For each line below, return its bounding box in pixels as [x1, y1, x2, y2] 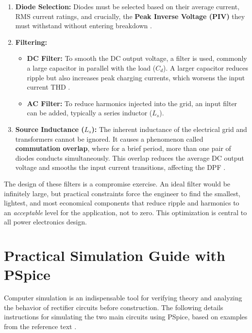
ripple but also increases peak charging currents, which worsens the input [27, 72, 245, 82]
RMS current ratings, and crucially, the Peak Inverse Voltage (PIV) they [15, 11, 245, 21]
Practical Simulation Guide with [4, 245, 225, 265]
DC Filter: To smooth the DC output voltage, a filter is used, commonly [27, 53, 247, 63]
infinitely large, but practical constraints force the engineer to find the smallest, [4, 188, 241, 198]
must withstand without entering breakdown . [15, 20, 152, 31]
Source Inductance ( [15, 124, 84, 134]
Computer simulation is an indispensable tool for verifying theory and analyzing [4, 293, 242, 303]
